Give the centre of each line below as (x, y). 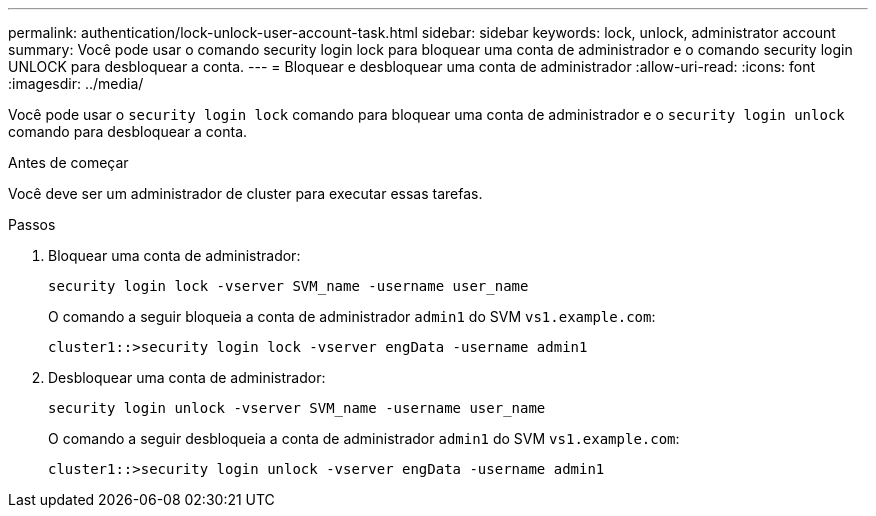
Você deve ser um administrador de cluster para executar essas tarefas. (245, 193)
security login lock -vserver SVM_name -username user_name (288, 286)
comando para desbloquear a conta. (128, 131)
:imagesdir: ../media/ (76, 83)
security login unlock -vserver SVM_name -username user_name (297, 408)
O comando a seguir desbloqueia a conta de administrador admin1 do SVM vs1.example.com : (364, 438)
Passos (32, 224)
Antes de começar (68, 162)
